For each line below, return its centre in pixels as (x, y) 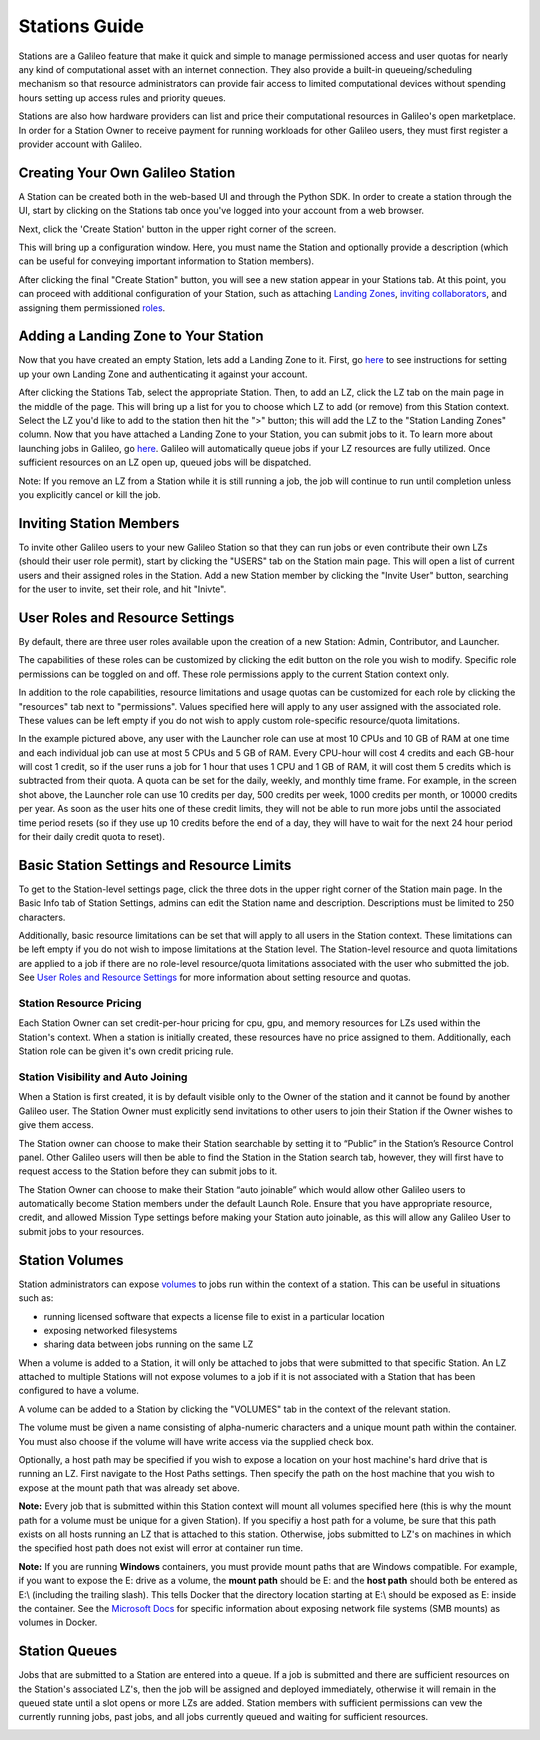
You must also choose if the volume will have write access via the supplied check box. (196, 1441)
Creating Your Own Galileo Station (127, 172)
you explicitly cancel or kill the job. (89, 494)
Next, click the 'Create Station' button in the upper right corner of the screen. (177, 229)
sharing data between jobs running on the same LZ (148, 1344)
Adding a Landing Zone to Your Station (141, 336)
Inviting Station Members (99, 523)
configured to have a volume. (79, 1391)
